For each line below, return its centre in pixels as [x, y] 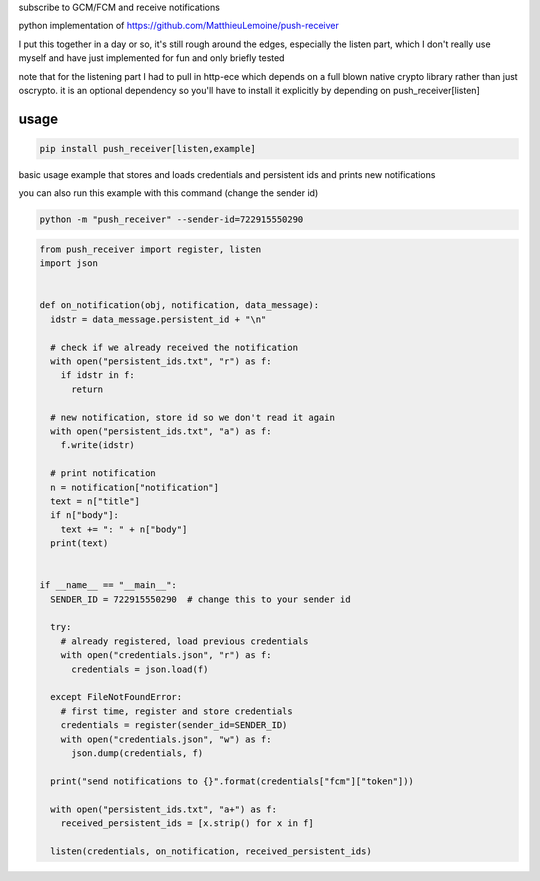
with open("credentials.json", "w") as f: [166, 739]
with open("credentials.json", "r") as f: [166, 655]
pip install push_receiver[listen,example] [148, 148]
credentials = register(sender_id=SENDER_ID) [174, 725]
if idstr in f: [97, 375]
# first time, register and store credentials [177, 711]
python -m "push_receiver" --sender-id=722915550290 [171, 219]
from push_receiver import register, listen [150, 249]
